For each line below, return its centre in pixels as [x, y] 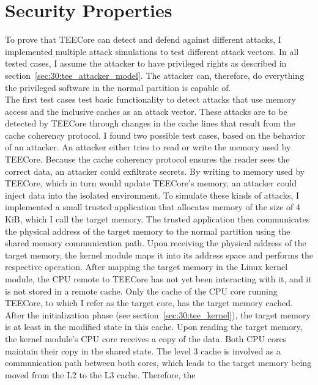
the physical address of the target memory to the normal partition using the [148, 231]
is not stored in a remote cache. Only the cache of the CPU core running [141, 291]
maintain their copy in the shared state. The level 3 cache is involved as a [143, 350]
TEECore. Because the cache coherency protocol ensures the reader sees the [147, 159]
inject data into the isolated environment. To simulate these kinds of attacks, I [152, 195]
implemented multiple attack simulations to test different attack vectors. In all [152, 51]
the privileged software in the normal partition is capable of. [118, 87]
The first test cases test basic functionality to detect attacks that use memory [150, 99]
